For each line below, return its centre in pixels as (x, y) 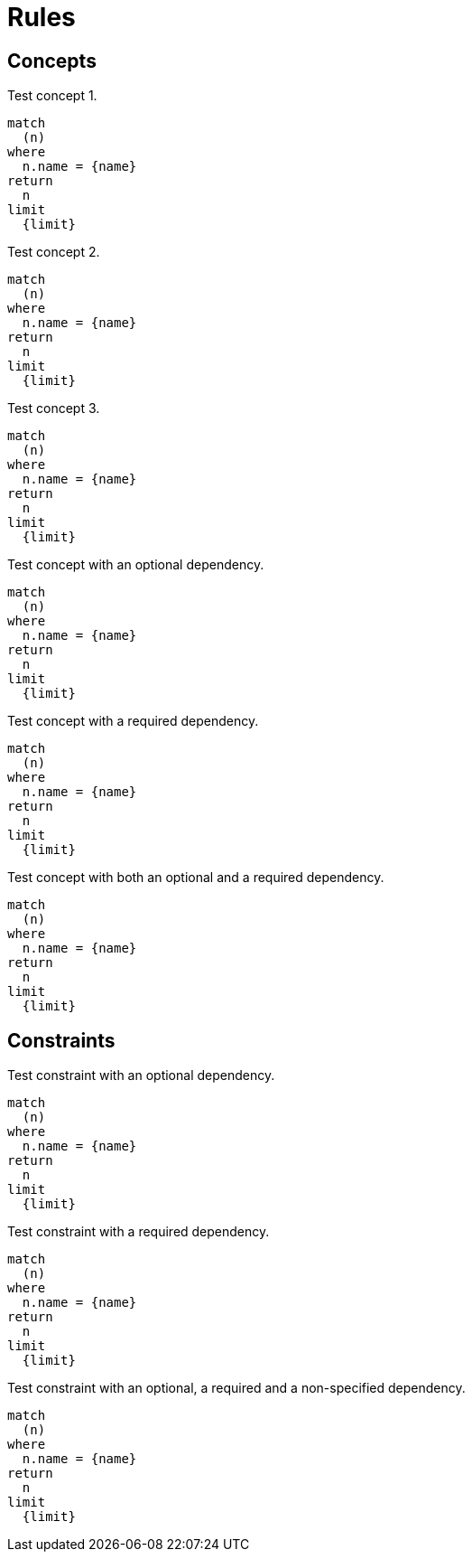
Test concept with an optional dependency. (136, 565)
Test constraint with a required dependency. (139, 1232)
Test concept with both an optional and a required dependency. (196, 878)
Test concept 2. (54, 252)
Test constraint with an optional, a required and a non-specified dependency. (236, 1388)
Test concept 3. (54, 409)
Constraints (61, 1040)
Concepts (52, 61)
